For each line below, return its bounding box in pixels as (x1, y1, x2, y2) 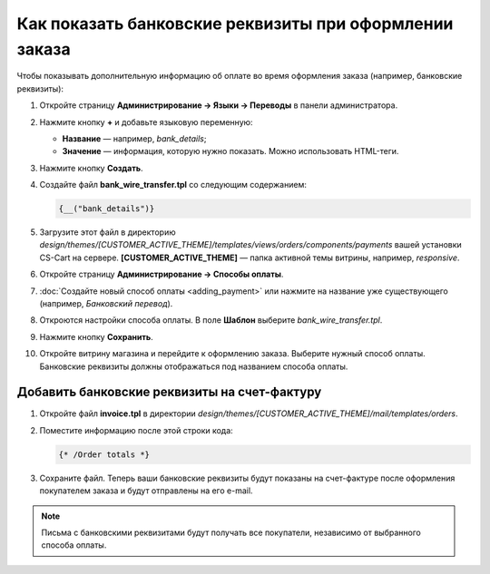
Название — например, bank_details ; (62, 132, 207, 144)
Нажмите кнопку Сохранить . (39, 331, 153, 342)
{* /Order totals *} (58, 449, 150, 460)
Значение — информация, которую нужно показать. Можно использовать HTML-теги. (62, 146, 399, 157)
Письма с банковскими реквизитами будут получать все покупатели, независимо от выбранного (41, 527, 421, 538)
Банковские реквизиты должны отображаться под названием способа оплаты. (39, 361, 348, 372)
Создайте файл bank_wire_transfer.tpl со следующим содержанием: (39, 180, 308, 190)
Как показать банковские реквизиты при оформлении (16, 14, 454, 34)
